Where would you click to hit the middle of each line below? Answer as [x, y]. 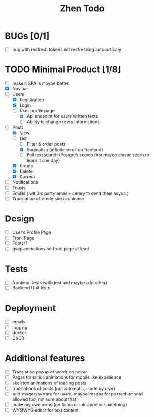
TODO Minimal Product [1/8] [63, 70]
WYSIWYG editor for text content [45, 410]
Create [26, 165]
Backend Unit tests [31, 288]
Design [20, 219]
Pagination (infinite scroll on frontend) [65, 149]
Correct [27, 176]
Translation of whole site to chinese [48, 199]
